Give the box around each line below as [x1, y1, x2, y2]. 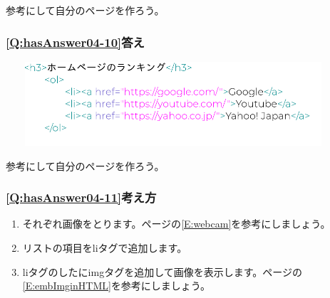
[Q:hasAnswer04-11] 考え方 [6, 188, 157, 206]
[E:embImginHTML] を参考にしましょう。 [22, 278, 211, 293]
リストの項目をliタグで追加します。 [22, 240, 187, 255]
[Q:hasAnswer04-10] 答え [6, 33, 145, 50]
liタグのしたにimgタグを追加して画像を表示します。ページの [22, 264, 303, 279]
